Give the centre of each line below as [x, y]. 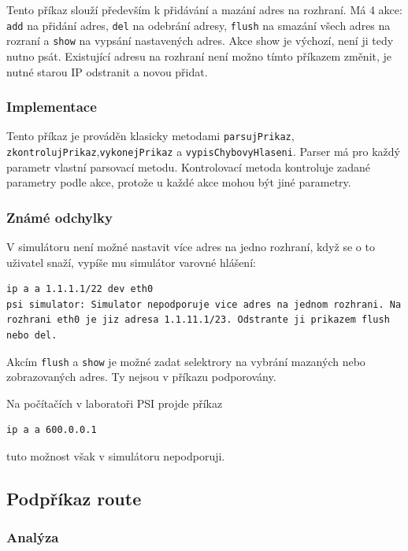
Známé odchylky [59, 217]
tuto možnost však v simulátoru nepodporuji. [116, 456]
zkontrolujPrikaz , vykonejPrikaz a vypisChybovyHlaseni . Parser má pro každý [203, 151]
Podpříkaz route [74, 499]
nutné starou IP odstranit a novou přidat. [107, 71]
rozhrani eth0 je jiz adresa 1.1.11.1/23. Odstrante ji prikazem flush [198, 320]
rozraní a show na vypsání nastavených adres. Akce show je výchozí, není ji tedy [200, 41]
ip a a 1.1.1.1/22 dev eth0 [80, 289]
